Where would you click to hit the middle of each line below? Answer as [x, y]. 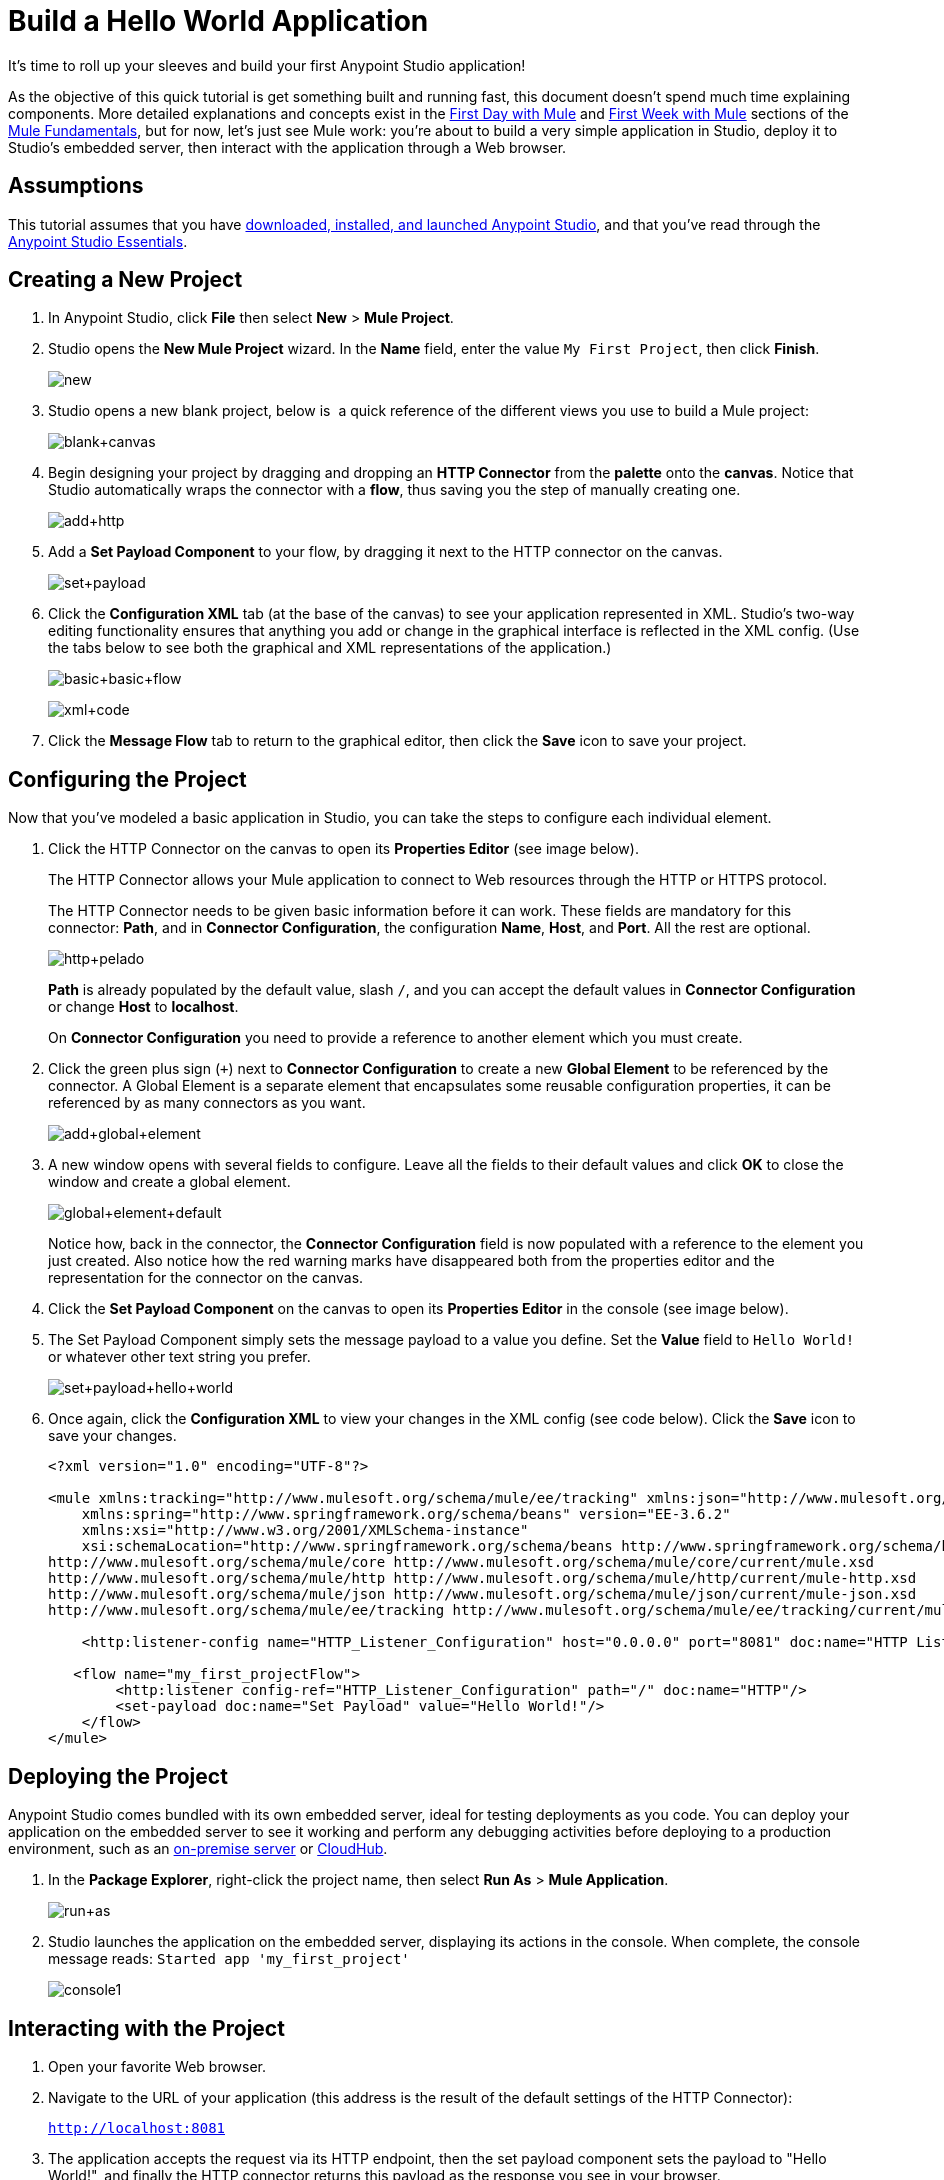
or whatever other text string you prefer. [179, 1357]
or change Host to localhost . [143, 1007]
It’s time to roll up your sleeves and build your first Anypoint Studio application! [267, 65]
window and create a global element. [169, 1182]
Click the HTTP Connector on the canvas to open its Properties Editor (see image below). [343, 849]
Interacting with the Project [146, 2028]
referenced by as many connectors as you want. [207, 1103]
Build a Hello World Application [218, 21]
